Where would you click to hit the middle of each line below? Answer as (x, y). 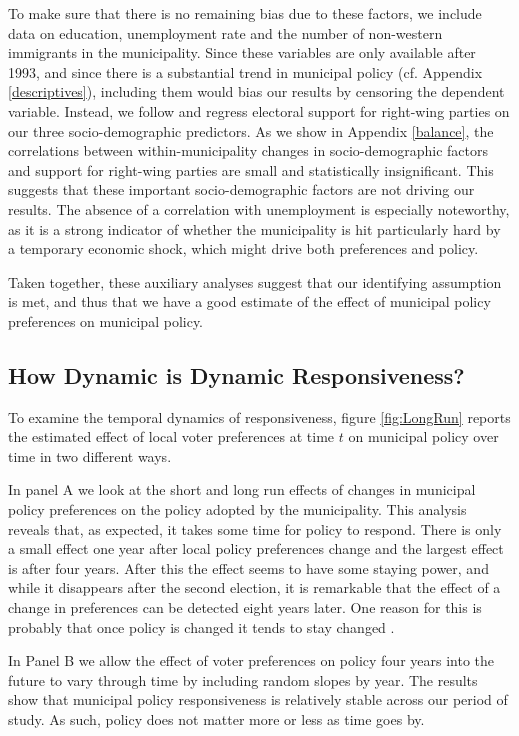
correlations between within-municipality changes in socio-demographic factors (248, 150)
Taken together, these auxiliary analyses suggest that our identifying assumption (255, 281)
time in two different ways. (90, 455)
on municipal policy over (423, 436)
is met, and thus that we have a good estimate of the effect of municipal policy (249, 301)
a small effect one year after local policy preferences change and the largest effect (256, 548)
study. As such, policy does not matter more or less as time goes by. (216, 719)
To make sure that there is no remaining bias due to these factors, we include (245, 13)
